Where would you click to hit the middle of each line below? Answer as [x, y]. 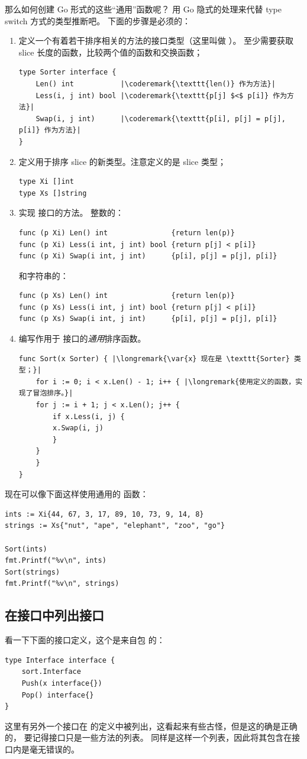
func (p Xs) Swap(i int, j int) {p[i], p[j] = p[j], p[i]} [148, 319]
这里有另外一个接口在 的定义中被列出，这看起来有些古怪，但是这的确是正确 [151, 726]
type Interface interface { [60, 660]
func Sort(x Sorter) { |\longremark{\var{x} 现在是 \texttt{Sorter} [154, 359]
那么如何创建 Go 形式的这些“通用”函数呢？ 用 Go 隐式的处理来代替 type [143, 9]
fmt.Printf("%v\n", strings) [62, 584]
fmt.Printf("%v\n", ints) [56, 561]
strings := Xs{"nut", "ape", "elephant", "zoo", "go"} [115, 526]
